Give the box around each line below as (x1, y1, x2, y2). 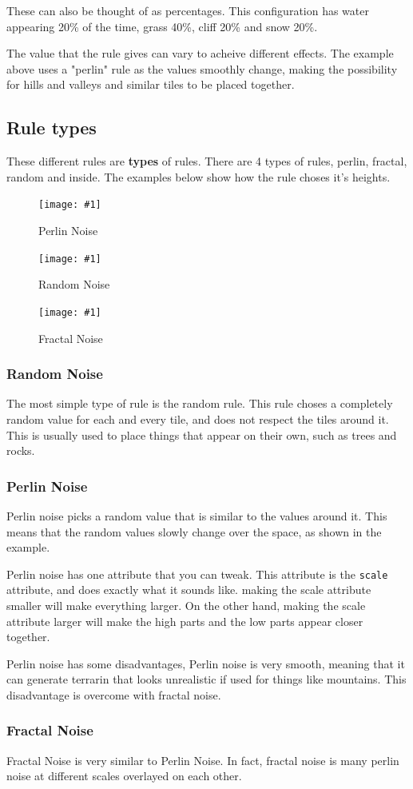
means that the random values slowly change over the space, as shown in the (6, 523, 382, 540)
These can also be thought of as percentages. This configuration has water (6, 2, 369, 18)
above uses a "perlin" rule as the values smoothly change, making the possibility (6, 60, 398, 77)
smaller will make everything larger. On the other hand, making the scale (6, 596, 366, 613)
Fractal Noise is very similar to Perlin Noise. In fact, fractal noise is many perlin (6, 751, 399, 768)
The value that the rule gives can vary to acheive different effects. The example (6, 45, 394, 62)
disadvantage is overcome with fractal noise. (6, 686, 221, 703)
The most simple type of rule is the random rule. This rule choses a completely (6, 395, 393, 412)
